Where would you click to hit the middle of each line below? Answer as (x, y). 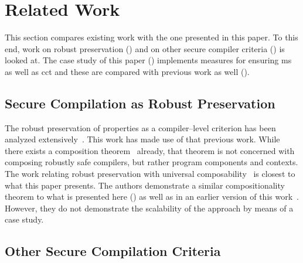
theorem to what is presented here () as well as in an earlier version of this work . (152, 197)
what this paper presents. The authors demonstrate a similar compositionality (145, 185)
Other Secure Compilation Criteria (113, 251)
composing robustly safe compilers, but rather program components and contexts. (151, 162)
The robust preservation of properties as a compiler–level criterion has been (140, 127)
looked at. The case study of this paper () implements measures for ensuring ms (148, 60)
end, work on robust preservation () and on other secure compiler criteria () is (145, 48)
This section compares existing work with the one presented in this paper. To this (151, 37)
